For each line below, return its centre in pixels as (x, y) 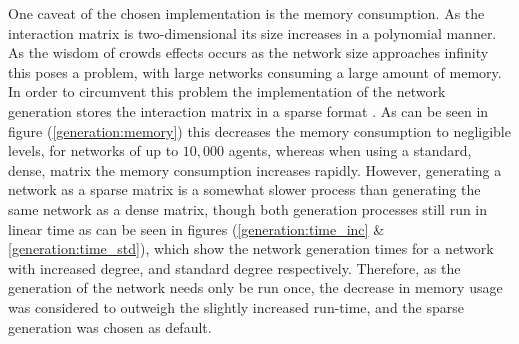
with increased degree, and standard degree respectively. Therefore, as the (234, 267)
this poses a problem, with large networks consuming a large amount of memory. (255, 71)
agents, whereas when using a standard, (350, 150)
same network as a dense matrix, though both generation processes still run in (248, 208)
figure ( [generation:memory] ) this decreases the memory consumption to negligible (259, 130)
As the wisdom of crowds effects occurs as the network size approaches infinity (248, 52)
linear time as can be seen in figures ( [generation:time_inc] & (196, 228)
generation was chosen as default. (110, 326)
